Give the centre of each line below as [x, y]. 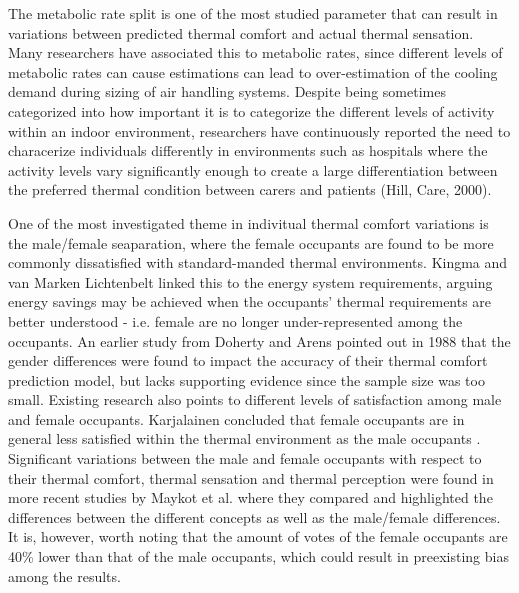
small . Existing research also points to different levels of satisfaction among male [255, 399]
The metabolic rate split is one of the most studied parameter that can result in [253, 13]
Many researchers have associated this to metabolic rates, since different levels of [255, 52]
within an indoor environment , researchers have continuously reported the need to [259, 130]
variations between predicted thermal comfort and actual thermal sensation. [241, 32]
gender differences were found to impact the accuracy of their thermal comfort [248, 360]
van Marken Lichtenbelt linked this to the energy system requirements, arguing [250, 281]
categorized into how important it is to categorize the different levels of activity [251, 110]
